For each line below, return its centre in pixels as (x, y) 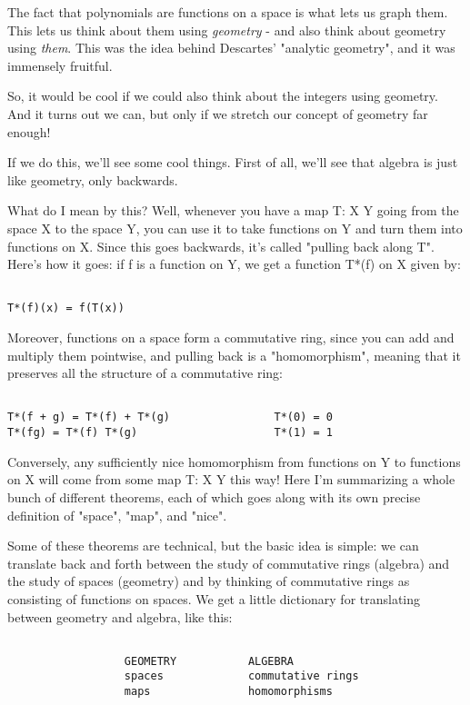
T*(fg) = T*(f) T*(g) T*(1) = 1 (170, 433)
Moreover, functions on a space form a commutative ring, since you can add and (231, 338)
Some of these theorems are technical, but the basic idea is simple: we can (213, 546)
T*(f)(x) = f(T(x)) (66, 308)
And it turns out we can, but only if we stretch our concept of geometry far (218, 113)
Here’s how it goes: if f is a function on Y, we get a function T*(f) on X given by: (234, 264)
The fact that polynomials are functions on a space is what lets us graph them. (228, 12)
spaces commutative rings (241, 676)
